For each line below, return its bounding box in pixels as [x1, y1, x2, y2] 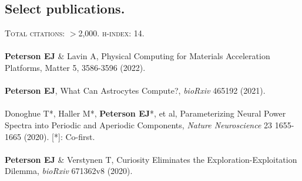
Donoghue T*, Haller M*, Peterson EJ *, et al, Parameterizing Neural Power [5, 107, 286, 119]
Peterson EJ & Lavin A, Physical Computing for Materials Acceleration [5, 50, 270, 62]
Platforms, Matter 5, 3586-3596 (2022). [5, 61, 146, 73]
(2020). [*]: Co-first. [24, 130, 95, 142]
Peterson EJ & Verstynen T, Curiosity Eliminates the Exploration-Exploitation [5, 153, 297, 165]
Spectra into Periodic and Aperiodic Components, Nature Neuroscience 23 [5, 118, 273, 131]
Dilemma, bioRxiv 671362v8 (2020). [5, 165, 133, 177]
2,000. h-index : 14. [78, 27, 145, 39]
